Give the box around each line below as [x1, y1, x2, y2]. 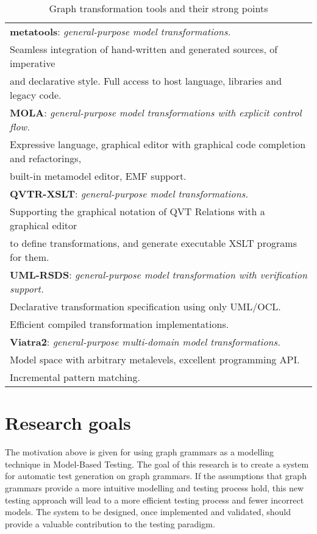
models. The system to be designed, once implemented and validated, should [5, 505, 291, 518]
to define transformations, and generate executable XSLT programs [10, 236, 297, 250]
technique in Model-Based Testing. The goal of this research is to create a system [5, 457, 309, 470]
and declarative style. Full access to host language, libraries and [10, 74, 282, 88]
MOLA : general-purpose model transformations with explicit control [10, 105, 302, 119]
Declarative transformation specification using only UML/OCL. [10, 299, 281, 313]
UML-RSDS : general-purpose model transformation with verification [10, 268, 307, 282]
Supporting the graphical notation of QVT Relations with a [10, 204, 265, 218]
